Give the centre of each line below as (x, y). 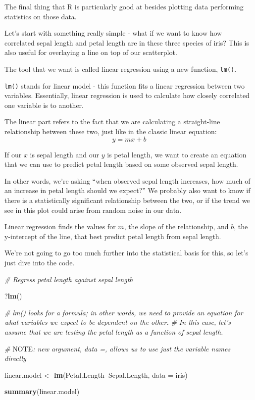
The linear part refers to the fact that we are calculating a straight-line (112, 122)
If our (13, 154)
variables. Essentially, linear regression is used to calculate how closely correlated (127, 95)
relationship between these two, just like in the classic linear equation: (111, 131)
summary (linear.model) (42, 391)
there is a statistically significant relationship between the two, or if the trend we (127, 200)
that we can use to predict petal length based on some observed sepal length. (121, 164)
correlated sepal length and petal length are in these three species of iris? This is (127, 42)
